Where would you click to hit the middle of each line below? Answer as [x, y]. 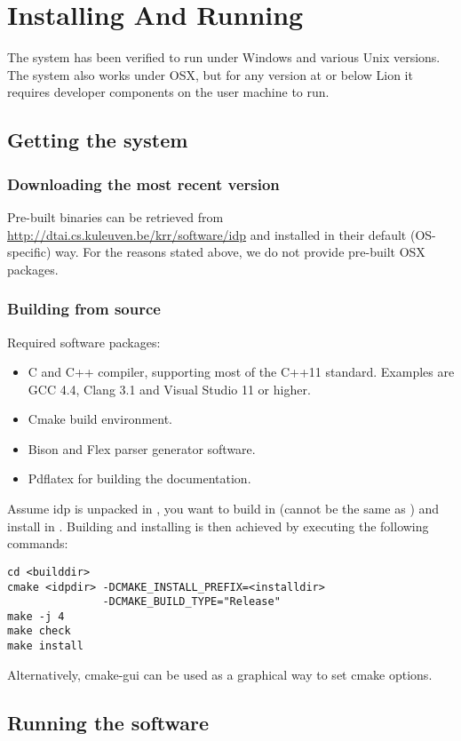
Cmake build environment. [100, 419]
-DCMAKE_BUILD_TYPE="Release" [191, 602]
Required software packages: [84, 342]
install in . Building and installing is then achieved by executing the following [218, 526]
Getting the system [98, 140]
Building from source [84, 309]
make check [39, 631]
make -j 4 [36, 616]
